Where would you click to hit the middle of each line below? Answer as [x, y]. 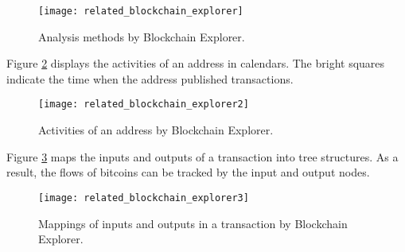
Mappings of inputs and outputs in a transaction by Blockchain [193, 223]
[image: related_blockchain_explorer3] [144, 198]
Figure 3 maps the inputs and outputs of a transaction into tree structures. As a [202, 156]
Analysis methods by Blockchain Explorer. [142, 36]
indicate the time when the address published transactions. [150, 78]
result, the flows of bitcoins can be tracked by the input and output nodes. [188, 172]
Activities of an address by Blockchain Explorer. [156, 130]
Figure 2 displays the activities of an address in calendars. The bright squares [196, 63]
